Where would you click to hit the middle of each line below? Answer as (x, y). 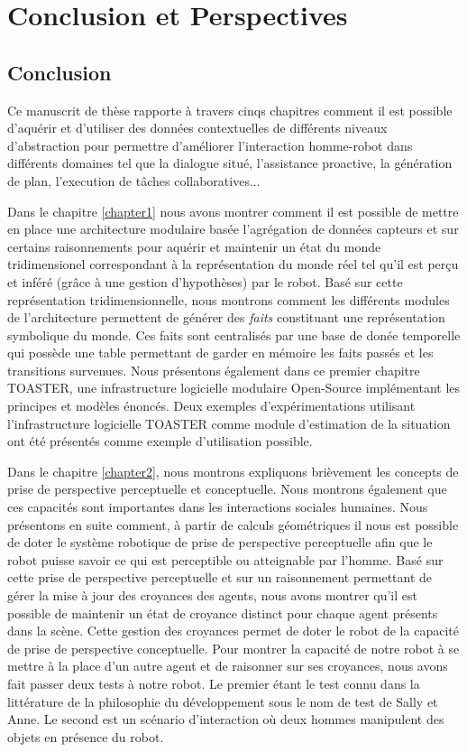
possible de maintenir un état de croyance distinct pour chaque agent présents (223, 613)
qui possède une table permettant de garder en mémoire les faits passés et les (220, 353)
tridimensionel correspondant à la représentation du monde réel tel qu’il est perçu (233, 264)
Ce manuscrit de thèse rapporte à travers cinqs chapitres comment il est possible (230, 110)
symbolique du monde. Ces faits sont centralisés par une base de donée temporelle (234, 334)
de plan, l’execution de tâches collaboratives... (134, 180)
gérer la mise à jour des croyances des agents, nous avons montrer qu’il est (212, 595)
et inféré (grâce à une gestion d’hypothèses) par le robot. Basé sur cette (205, 281)
